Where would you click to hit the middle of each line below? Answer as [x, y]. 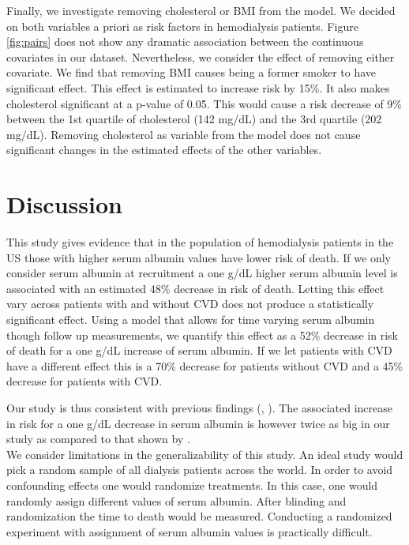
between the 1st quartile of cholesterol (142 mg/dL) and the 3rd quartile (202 [194, 119]
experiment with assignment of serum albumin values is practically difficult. [189, 531]
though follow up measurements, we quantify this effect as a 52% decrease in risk [202, 335]
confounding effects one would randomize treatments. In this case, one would [192, 485]
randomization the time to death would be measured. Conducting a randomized [199, 516]
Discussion [64, 204]
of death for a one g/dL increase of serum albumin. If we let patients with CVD [199, 350]
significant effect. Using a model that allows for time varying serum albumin [191, 319]
